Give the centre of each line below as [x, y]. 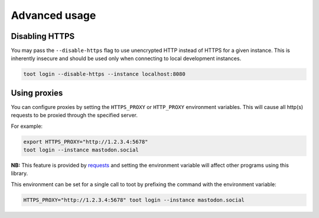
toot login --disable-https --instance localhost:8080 [104, 74]
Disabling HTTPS [43, 36]
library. [19, 173]
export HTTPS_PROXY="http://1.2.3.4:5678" [86, 142]
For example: [27, 126]
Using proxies [37, 93]
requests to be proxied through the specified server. [74, 115]
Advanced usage [53, 15]
